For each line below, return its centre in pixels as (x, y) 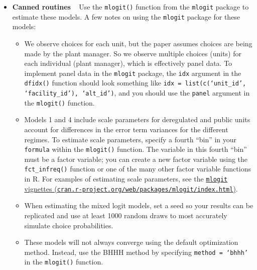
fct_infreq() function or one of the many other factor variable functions (138, 169)
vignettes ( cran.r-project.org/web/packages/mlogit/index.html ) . (131, 188)
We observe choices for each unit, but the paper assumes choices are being (138, 43)
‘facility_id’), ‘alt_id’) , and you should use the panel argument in (137, 93)
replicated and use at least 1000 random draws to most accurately (126, 215)
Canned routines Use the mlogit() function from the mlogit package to (131, 7)
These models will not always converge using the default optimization (131, 242)
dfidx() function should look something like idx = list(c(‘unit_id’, (135, 83)
